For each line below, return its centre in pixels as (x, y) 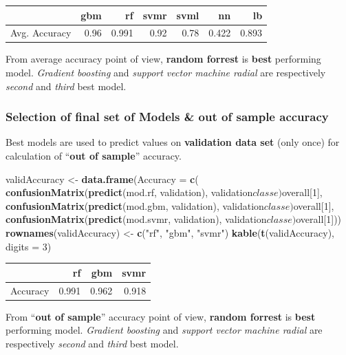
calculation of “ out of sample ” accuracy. (94, 156)
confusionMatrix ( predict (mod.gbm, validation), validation (135, 205)
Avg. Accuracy (41, 33)
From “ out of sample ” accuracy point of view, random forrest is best (161, 316)
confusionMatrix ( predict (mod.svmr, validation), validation (136, 219)
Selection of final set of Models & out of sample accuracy (167, 117)
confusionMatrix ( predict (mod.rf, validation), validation (129, 192)
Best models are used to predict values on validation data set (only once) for (173, 142)
